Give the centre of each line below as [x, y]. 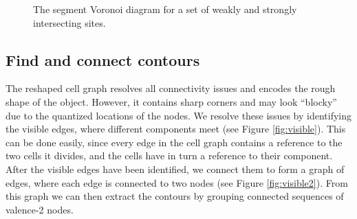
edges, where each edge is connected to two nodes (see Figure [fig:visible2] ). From [177, 182]
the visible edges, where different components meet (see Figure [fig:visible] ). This [176, 129]
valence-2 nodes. [40, 209]
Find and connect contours [103, 59]
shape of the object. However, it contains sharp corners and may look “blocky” [171, 101]
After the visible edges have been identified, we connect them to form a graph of [175, 169]
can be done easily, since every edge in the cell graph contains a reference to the [174, 142]
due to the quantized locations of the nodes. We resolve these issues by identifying [179, 115]
